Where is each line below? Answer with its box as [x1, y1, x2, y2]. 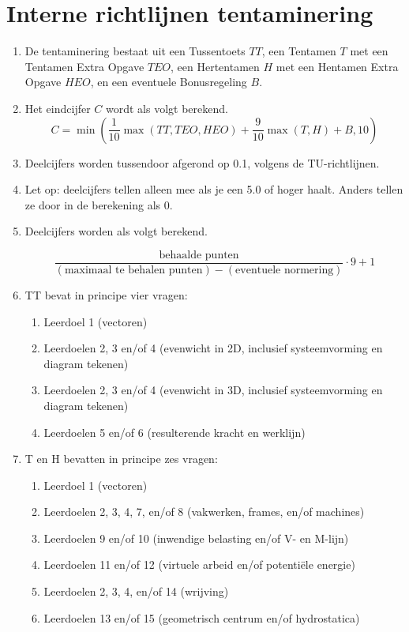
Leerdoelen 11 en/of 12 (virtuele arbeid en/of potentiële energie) [43, 556, 355, 573]
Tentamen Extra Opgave [24, 58, 144, 74]
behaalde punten [159, 249, 239, 261]
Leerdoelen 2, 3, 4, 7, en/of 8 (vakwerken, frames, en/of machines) [43, 503, 365, 520]
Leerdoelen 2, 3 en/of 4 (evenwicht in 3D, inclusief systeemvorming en [43, 382, 383, 398]
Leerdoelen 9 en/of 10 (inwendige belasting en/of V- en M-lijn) [43, 529, 349, 546]
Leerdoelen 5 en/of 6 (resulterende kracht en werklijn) [43, 423, 306, 440]
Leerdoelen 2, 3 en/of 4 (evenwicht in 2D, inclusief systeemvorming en [43, 340, 383, 356]
